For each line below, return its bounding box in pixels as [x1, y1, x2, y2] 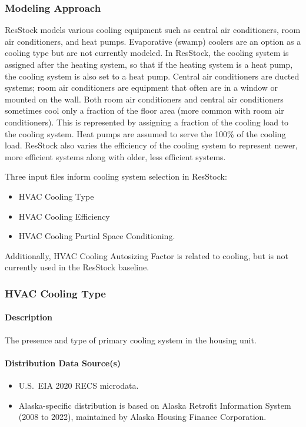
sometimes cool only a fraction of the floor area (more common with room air [5, 104, 284, 117]
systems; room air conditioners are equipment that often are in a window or [5, 81, 278, 94]
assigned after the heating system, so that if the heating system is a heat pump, [5, 58, 293, 70]
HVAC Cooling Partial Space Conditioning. [18, 230, 175, 242]
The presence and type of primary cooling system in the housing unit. [5, 333, 257, 346]
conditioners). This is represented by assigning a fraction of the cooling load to [5, 115, 289, 128]
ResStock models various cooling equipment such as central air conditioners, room [5, 24, 301, 36]
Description [5, 311, 53, 323]
